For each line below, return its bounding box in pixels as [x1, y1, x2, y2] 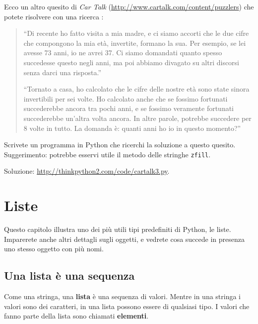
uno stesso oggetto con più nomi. [4, 243, 104, 254]
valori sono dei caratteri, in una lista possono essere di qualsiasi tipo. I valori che [4, 301, 250, 311]
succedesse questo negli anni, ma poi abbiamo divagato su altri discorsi [23, 57, 240, 67]
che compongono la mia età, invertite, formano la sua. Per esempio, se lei [23, 37, 246, 48]
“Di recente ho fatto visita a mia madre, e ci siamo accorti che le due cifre [23, 28, 249, 38]
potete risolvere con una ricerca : [4, 11, 104, 21]
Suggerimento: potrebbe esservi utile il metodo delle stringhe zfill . [4, 149, 211, 159]
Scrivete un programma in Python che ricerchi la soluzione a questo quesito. [4, 139, 236, 150]
